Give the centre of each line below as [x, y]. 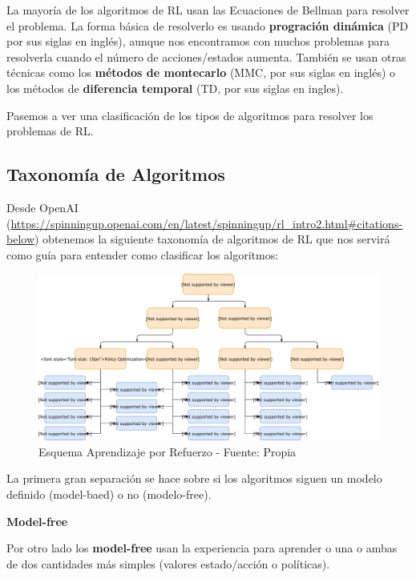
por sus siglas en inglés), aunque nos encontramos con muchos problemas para [198, 41]
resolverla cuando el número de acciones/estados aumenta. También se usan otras [206, 56]
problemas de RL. [50, 131]
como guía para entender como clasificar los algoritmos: [143, 254]
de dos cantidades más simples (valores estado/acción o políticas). [168, 563]
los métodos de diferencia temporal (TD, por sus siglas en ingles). [175, 88]
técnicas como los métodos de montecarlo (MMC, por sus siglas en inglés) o [201, 72]
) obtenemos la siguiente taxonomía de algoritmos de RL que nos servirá [212, 239]
